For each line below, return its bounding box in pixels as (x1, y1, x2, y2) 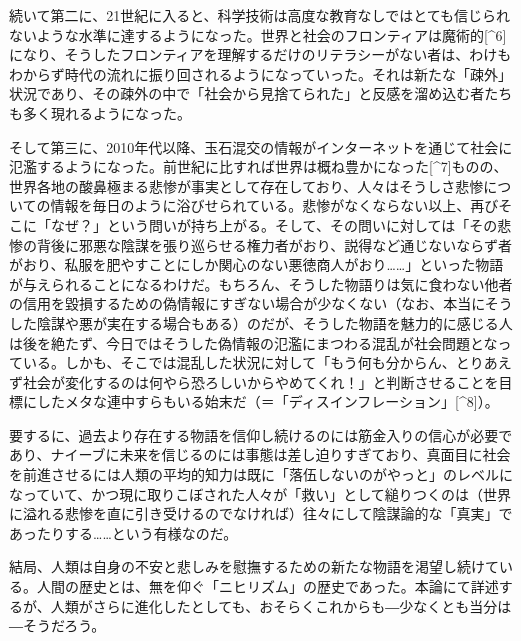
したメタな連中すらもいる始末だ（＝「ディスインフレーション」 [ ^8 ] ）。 (36, 391, 499, 412)
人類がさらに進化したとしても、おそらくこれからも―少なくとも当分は (50, 595, 512, 616)
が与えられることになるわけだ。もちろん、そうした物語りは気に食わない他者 (9, 273, 513, 294)
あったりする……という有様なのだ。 (9, 522, 238, 543)
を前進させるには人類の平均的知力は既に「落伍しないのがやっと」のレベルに (9, 464, 513, 485)
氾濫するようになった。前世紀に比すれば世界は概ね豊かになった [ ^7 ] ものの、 (9, 156, 508, 177)
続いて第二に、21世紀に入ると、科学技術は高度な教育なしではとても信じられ (9, 5, 511, 25)
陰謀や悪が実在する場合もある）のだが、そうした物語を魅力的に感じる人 (36, 312, 513, 333)
